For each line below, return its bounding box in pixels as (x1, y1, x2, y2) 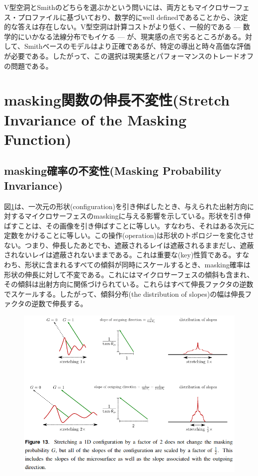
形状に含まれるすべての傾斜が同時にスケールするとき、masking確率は (24, 259, 251, 270)
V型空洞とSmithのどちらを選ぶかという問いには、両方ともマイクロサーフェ (4, 2, 250, 12)
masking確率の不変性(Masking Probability (4, 163, 222, 178)
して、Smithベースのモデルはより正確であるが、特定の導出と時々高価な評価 (4, 41, 251, 51)
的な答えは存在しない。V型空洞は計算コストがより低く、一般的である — (4, 21, 241, 32)
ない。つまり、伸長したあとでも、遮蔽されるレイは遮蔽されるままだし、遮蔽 (4, 239, 254, 250)
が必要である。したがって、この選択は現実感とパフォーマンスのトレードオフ (4, 50, 254, 61)
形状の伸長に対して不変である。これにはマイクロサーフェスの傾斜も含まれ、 (4, 269, 254, 279)
